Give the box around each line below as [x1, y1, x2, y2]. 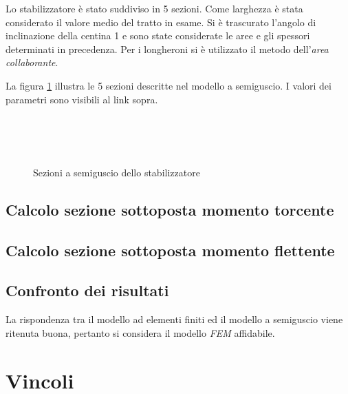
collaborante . [6, 55, 58, 70]
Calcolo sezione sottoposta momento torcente [6, 198, 334, 220]
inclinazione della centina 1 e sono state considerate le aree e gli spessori [6, 28, 310, 43]
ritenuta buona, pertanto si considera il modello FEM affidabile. [6, 325, 275, 340]
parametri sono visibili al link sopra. [6, 92, 158, 106]
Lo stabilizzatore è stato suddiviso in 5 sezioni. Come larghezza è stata [6, 1, 303, 15]
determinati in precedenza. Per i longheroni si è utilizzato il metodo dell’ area [6, 41, 329, 56]
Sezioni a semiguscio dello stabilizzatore [33, 165, 200, 179]
